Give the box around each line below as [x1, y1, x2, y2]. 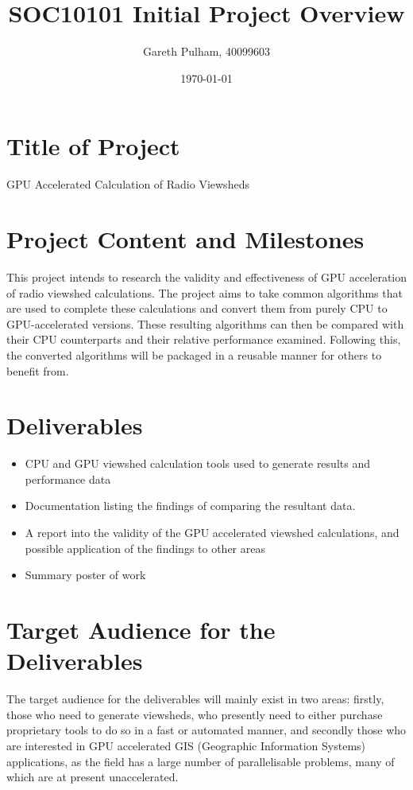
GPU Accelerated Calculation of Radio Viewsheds [6, 176, 249, 193]
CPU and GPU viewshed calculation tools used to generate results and [25, 455, 370, 472]
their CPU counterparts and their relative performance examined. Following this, [6, 331, 401, 348]
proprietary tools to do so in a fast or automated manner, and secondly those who [6, 722, 407, 738]
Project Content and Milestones [6, 223, 365, 255]
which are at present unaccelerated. [6, 769, 179, 785]
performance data [25, 470, 111, 487]
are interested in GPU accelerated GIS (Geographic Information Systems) [6, 737, 366, 753]
